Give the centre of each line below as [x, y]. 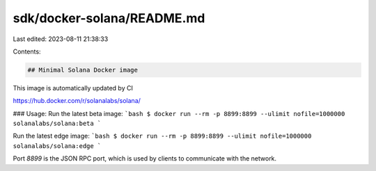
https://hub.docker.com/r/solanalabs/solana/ [77, 101]
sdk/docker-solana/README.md [109, 18]
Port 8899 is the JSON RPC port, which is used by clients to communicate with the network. [145, 158]
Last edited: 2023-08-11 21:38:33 [61, 39]
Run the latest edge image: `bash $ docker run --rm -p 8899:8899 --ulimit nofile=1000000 [162, 136]
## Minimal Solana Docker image [83, 70]
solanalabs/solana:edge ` [57, 146]
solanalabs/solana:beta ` [57, 124]
